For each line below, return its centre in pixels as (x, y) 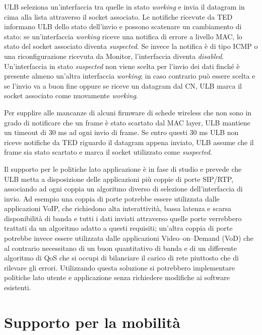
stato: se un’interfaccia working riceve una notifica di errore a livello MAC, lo (123, 36)
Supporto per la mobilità (92, 322)
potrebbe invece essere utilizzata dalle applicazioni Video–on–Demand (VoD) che (129, 238)
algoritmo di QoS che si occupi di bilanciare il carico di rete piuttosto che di (121, 258)
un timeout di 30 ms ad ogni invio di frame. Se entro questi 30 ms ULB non (121, 132)
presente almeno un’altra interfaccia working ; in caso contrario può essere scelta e (130, 76)
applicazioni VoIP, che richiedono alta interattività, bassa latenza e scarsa (118, 208)
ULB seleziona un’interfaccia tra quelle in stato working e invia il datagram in (124, 7)
